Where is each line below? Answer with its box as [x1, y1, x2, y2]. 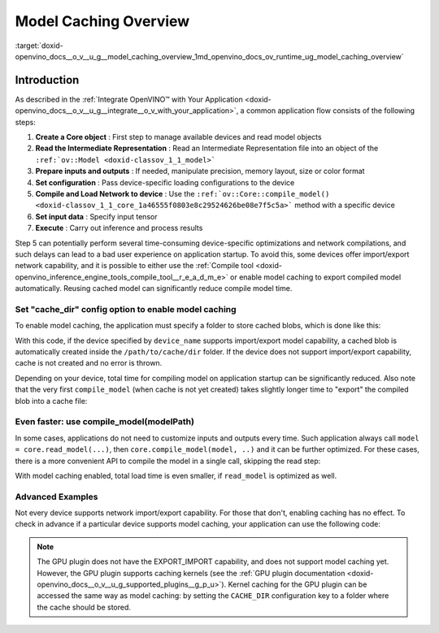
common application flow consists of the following [246, 106, 415, 115]
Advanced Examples [15, 491, 98, 502]
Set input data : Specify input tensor [35, 211, 158, 221]
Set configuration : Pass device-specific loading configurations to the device [35, 177, 295, 187]
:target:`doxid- [15, 41, 64, 50]
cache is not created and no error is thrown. [15, 358, 163, 368]
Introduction [15, 73, 80, 87]
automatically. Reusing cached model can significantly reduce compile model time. [15, 284, 293, 293]
